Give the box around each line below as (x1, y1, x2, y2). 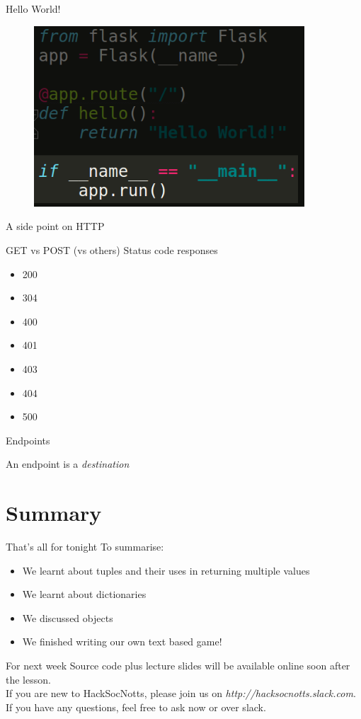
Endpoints (6, 432, 50, 447)
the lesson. (6, 672, 51, 686)
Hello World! (6, 1, 61, 16)
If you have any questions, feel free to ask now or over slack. (6, 699, 266, 714)
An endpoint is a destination (6, 456, 130, 471)
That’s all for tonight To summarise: (6, 539, 164, 554)
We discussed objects (22, 610, 113, 625)
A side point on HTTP (6, 219, 105, 234)
